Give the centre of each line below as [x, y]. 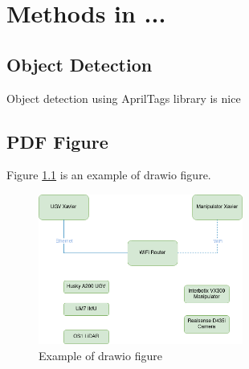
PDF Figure [57, 141]
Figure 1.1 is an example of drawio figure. [109, 175]
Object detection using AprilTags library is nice [124, 98]
